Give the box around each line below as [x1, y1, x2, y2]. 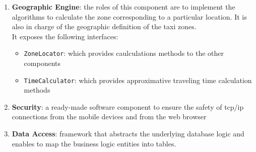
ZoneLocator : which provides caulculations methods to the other [24, 48, 224, 58]
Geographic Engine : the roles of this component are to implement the [12, 2, 235, 12]
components [24, 58, 61, 68]
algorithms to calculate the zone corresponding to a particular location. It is [12, 11, 247, 22]
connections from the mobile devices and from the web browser [12, 111, 207, 122]
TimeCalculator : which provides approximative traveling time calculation [24, 74, 252, 85]
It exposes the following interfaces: [12, 31, 118, 41]
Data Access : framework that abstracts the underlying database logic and [12, 128, 244, 139]
